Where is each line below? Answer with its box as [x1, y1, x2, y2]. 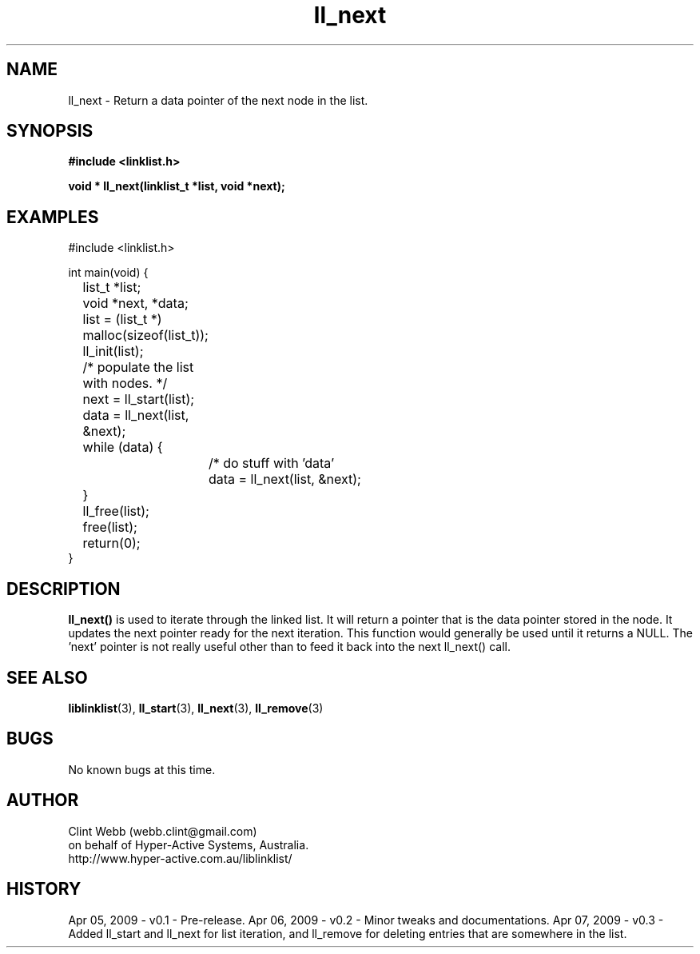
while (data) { [82, 439, 163, 456]
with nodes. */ [82, 375, 168, 392]
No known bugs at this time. [68, 762, 216, 776]
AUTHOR [6, 790, 79, 811]
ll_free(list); [82, 503, 149, 520]
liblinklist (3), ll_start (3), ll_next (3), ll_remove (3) [68, 701, 324, 715]
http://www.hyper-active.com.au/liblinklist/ [68, 851, 292, 865]
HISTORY [6, 879, 82, 900]
